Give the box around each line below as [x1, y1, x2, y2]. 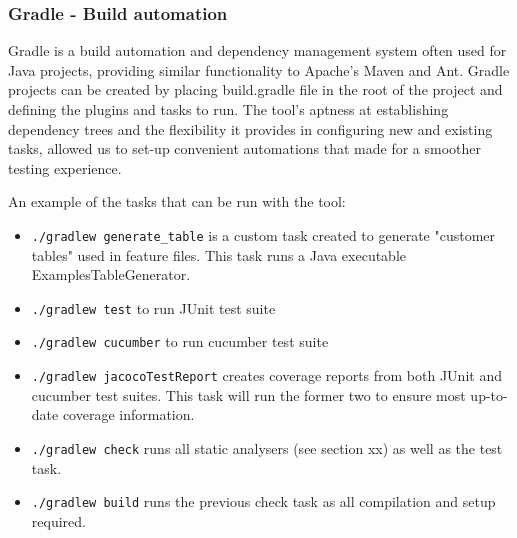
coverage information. [62, 404, 195, 425]
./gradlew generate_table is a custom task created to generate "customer [31, 224, 496, 245]
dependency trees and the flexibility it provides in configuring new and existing [8, 118, 493, 139]
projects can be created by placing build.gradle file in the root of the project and [8, 79, 503, 100]
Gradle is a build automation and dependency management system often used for [8, 40, 507, 61]
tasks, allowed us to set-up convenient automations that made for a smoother [8, 138, 482, 159]
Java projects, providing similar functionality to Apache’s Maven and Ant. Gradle [8, 59, 510, 80]
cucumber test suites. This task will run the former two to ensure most [31, 384, 466, 405]
